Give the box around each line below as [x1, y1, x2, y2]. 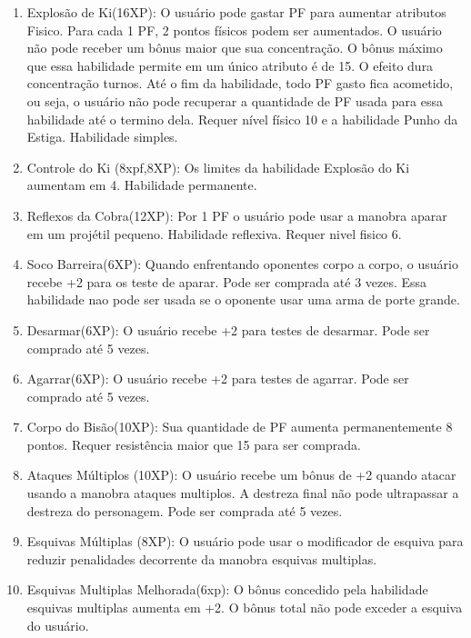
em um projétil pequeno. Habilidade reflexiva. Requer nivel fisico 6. [26, 224, 402, 243]
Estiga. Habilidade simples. [26, 127, 178, 146]
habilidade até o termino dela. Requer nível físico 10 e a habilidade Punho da [26, 109, 458, 128]
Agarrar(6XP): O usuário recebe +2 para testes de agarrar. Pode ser [26, 369, 409, 388]
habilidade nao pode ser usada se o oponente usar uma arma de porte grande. [26, 290, 460, 309]
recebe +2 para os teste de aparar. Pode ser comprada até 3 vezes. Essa [26, 272, 427, 291]
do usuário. [26, 615, 89, 634]
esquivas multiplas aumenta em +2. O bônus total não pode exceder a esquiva [26, 598, 463, 617]
